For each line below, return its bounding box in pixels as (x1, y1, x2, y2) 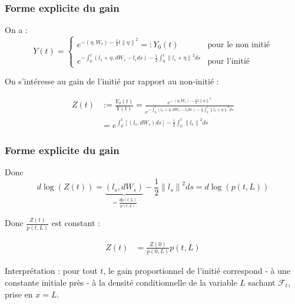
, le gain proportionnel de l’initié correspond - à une (103, 264, 290, 277)
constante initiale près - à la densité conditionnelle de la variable (5, 276, 237, 288)
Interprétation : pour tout (5, 264, 98, 277)
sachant (248, 276, 276, 288)
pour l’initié (207, 57, 250, 66)
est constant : (51, 217, 100, 229)
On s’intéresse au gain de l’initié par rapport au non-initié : (5, 75, 219, 87)
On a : (5, 24, 28, 36)
